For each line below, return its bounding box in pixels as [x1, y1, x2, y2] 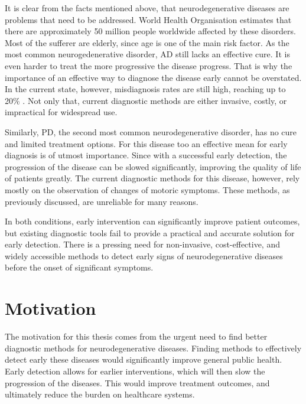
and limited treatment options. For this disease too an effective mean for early [5, 137, 288, 149]
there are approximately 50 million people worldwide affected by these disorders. [5, 25, 296, 37]
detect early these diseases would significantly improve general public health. [5, 353, 282, 366]
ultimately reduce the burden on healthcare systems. [5, 388, 195, 400]
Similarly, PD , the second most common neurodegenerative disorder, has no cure [5, 125, 297, 138]
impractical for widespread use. [5, 106, 118, 118]
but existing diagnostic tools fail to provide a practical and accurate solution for [5, 226, 295, 239]
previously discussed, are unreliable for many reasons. [5, 195, 198, 207]
